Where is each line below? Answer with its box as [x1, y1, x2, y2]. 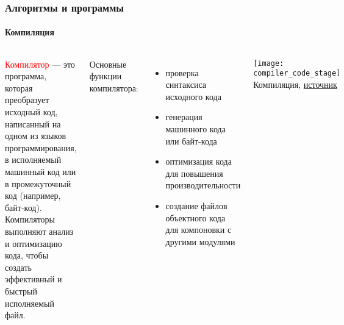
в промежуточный [5, 177, 71, 190]
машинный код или [5, 165, 76, 177]
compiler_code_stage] [253, 69, 341, 78]
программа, [5, 70, 47, 82]
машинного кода [165, 123, 226, 135]
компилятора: [89, 81, 138, 94]
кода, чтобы [5, 249, 49, 262]
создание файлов [165, 199, 228, 212]
